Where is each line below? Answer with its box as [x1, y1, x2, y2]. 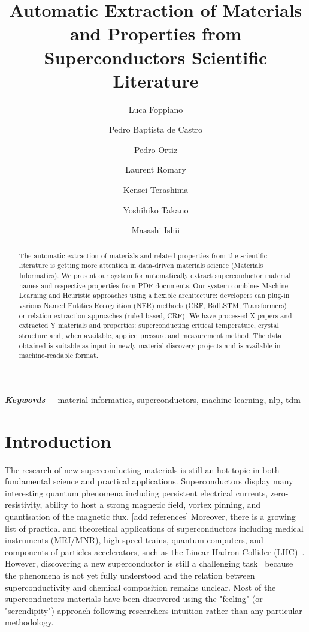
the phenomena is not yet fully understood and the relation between [5, 568, 255, 581]
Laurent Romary [125, 163, 186, 176]
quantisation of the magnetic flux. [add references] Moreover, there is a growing [5, 510, 296, 522]
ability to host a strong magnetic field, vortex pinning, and [45, 498, 261, 511]
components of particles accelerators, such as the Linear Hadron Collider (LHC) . [5, 545, 305, 558]
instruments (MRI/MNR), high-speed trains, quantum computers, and [5, 534, 263, 546]
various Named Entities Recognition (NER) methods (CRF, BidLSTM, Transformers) [19, 300, 287, 310]
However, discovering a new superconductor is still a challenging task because [5, 557, 293, 570]
